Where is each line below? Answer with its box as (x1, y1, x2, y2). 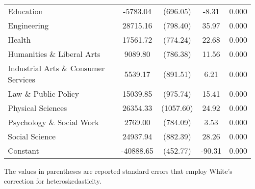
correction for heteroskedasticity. (4, 175, 102, 186)
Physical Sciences (8, 102, 67, 113)
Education (8, 5, 43, 17)
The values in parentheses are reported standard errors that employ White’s (4, 166, 232, 176)
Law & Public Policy (8, 88, 79, 99)
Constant (8, 145, 39, 156)
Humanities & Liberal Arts (8, 48, 101, 59)
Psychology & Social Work (8, 116, 99, 128)
